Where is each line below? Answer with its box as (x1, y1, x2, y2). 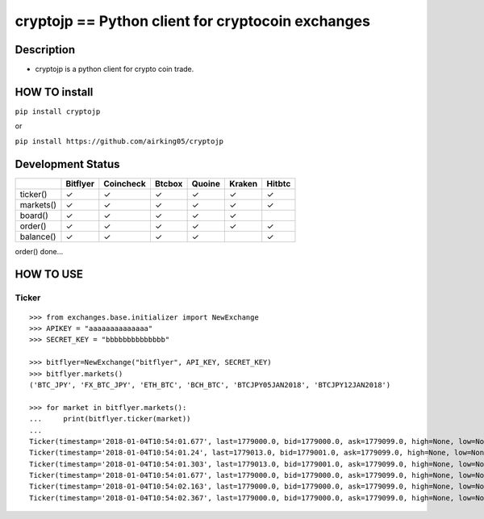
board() (19, 210, 48, 221)
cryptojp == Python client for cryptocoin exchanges (15, 12, 371, 30)
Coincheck (103, 178, 146, 189)
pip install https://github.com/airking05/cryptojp (15, 136, 224, 145)
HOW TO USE (15, 267, 84, 282)
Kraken (228, 178, 258, 189)
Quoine (191, 178, 221, 189)
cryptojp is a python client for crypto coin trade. (35, 65, 194, 74)
